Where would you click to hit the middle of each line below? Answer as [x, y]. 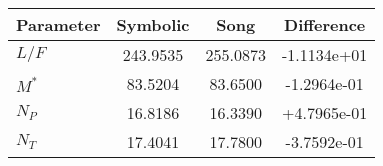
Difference [325, 24]
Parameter [58, 24]
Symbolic [153, 24]
